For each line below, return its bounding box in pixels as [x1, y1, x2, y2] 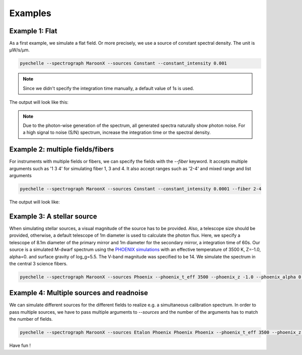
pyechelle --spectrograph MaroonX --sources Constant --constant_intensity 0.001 [20, 60, 228, 66]
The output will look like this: [9, 99, 69, 105]
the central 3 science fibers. [9, 260, 68, 266]
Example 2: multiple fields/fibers [9, 145, 114, 154]
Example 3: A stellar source [9, 212, 98, 221]
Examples [9, 8, 51, 19]
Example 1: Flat [9, 27, 57, 35]
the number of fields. [9, 316, 53, 322]
